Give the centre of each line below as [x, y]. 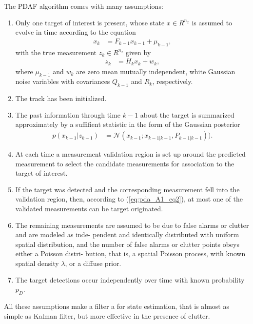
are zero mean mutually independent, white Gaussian [156, 71]
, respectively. [173, 81]
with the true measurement [56, 52]
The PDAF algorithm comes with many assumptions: [84, 6]
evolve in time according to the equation [76, 32]
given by [138, 52]
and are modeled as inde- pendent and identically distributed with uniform [127, 234]
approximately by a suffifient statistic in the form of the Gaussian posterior [128, 124]
